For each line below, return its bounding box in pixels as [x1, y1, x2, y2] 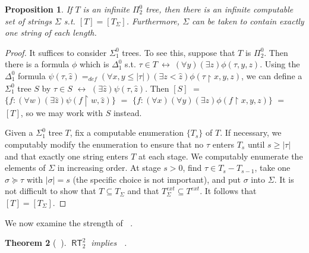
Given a [5, 126, 33, 139]
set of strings [5, 14, 52, 27]
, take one [254, 161, 291, 174]
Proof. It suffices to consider [5, 46, 107, 58]
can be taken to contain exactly [192, 14, 304, 27]
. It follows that [200, 185, 257, 197]
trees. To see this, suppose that [122, 46, 235, 58]
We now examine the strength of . [5, 216, 133, 229]
